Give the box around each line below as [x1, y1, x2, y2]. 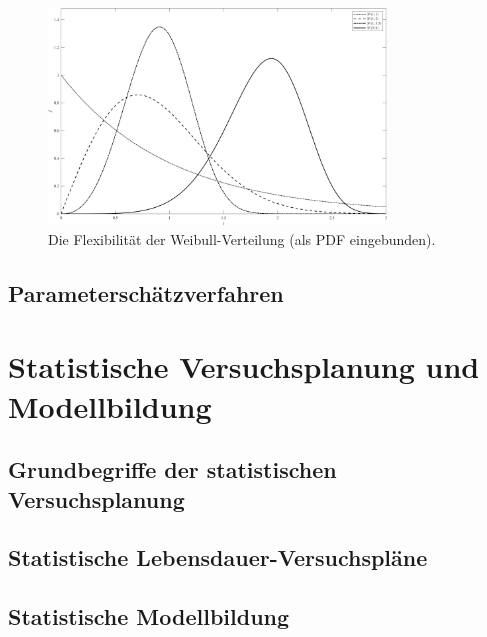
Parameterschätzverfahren [8, 277, 284, 308]
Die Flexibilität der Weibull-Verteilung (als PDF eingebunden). [48, 228, 436, 249]
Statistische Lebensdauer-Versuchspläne [8, 542, 428, 573]
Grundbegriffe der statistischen [8, 454, 337, 485]
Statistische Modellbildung [8, 601, 290, 632]
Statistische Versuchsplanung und [8, 346, 480, 387]
